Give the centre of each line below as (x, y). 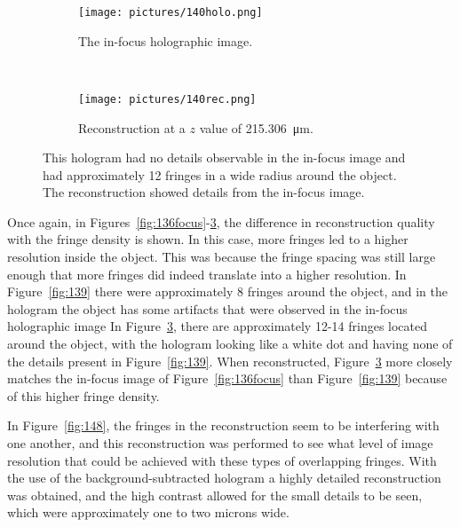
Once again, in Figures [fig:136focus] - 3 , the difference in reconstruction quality (221, 221)
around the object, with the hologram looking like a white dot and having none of (230, 344)
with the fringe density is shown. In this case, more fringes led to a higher (208, 239)
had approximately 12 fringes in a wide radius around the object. (220, 174)
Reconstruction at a (132, 127)
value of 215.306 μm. (256, 127)
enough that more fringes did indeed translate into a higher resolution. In (207, 274)
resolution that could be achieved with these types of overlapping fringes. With (222, 460)
